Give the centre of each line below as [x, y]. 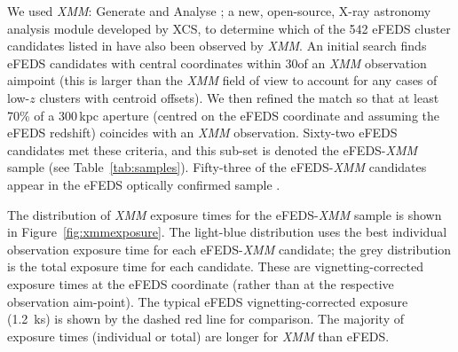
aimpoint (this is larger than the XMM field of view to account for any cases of [222, 80]
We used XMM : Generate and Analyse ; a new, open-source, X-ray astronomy [219, 11]
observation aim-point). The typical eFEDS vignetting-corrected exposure [208, 301]
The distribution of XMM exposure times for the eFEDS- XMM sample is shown [225, 214]
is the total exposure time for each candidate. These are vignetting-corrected [215, 266]
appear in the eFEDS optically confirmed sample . [144, 184]
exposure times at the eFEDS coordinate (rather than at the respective [201, 283]
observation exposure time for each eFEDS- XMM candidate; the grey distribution [229, 249]
